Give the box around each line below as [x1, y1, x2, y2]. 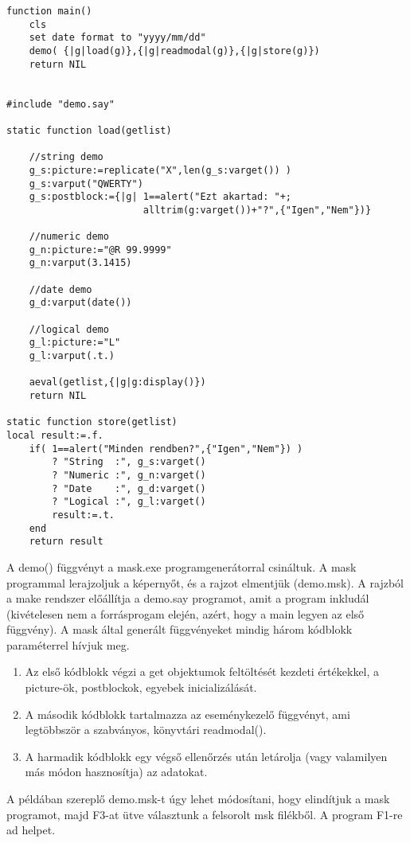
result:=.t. [52, 509, 115, 521]
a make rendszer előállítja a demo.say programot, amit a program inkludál [6, 590, 369, 607]
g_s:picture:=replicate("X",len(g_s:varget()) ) [29, 164, 291, 176]
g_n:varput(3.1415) [29, 257, 132, 269]
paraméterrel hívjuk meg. [6, 636, 130, 653]
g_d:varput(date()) [29, 297, 132, 309]
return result [29, 536, 103, 548]
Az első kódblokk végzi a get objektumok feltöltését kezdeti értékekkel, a [25, 663, 380, 680]
